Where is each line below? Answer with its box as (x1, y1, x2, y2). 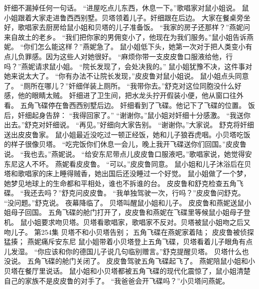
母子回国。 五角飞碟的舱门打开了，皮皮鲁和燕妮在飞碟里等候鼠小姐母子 (10, 207, 244, 217)
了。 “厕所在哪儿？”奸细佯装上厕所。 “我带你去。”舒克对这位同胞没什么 (4, 80, 235, 91)
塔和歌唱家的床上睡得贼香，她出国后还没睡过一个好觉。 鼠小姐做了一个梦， (4, 168, 251, 179)
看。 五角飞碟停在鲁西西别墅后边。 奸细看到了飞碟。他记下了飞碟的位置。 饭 (4, 99, 255, 110)
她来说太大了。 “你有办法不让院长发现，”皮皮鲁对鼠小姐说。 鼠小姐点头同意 (4, 71, 249, 81)
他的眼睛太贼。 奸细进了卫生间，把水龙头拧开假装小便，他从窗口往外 (17, 90, 244, 100)
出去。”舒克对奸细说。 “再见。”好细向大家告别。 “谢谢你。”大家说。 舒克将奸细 (4, 119, 255, 130)
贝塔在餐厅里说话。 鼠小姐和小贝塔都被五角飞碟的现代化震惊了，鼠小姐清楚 (4, 266, 251, 276)
